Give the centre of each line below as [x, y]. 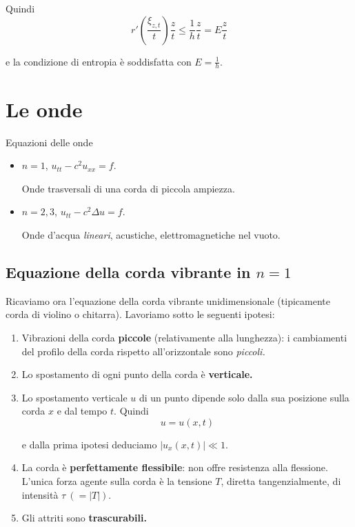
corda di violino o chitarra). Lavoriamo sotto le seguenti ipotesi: [140, 314]
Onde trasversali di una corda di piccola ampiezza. [128, 188]
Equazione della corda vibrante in [128, 271]
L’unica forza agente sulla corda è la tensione [117, 481]
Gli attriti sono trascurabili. [84, 518]
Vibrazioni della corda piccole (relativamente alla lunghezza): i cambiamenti [184, 337]
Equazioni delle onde [49, 142]
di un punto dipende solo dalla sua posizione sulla [244, 397]
